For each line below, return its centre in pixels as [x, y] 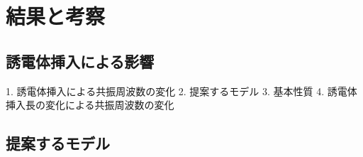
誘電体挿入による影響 [80, 61]
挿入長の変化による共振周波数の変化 [90, 105]
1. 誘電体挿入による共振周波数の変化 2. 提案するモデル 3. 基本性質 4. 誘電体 [181, 91]
